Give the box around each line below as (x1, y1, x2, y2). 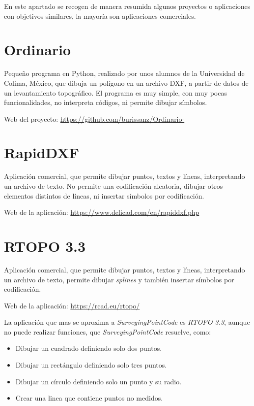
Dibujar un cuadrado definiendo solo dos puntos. (15, 343, 162, 353)
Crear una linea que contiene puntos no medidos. (15, 393, 163, 403)
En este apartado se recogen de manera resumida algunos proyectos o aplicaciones (4, 1, 251, 11)
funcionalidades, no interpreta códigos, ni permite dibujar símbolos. (4, 97, 207, 107)
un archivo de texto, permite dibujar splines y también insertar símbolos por (4, 274, 234, 284)
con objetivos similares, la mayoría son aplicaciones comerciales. (4, 10, 196, 21)
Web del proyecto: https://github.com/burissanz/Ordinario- (4, 113, 185, 124)
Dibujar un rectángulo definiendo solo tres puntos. (15, 360, 167, 370)
